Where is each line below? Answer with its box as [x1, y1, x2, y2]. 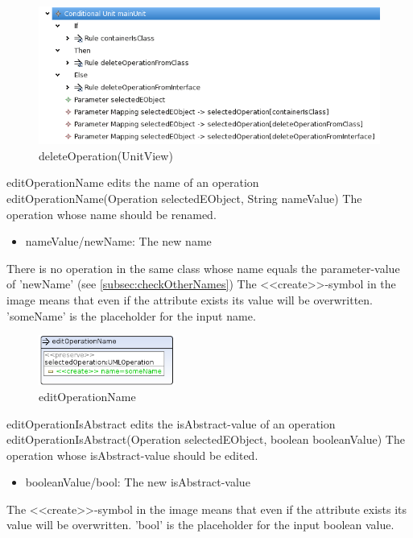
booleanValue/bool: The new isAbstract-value [25, 474, 250, 490]
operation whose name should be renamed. [6, 205, 217, 222]
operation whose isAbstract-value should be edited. [6, 446, 258, 463]
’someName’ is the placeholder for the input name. [6, 307, 256, 324]
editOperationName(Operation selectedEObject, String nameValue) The [6, 189, 362, 206]
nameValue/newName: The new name [25, 233, 212, 250]
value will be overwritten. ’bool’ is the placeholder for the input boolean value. [6, 516, 394, 533]
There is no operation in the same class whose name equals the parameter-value [6, 259, 400, 276]
